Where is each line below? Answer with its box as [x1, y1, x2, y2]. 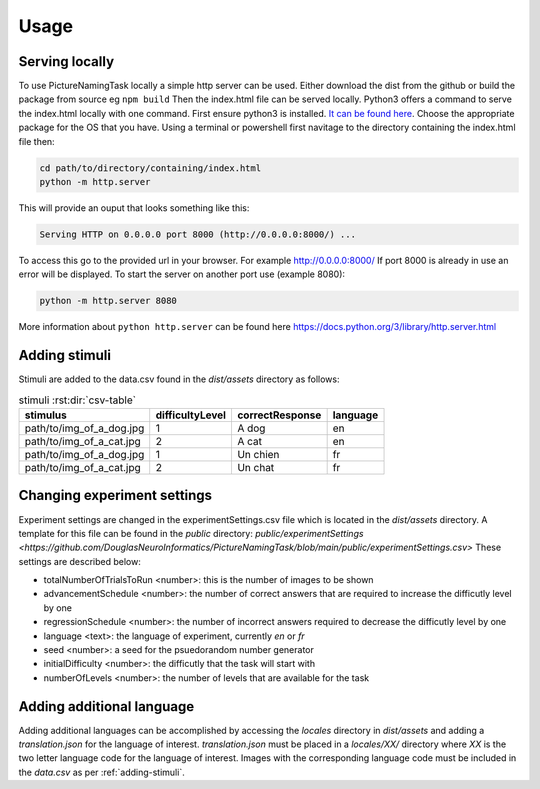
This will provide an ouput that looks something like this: [18, 201, 250, 214]
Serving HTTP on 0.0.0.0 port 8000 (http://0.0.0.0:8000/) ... [39, 228, 357, 240]
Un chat [236, 460, 275, 474]
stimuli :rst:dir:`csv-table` [18, 393, 137, 407]
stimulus [24, 408, 67, 422]
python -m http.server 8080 [39, 295, 177, 307]
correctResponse [236, 408, 322, 422]
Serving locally [18, 53, 115, 70]
